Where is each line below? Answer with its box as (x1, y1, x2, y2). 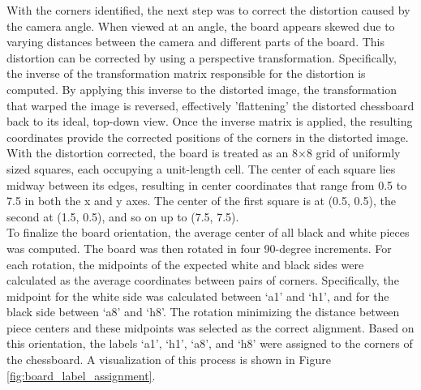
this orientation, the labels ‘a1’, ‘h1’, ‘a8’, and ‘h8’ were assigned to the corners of (6, 335, 413, 352)
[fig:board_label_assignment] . (6, 366, 156, 384)
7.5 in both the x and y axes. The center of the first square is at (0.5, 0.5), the (6, 192, 396, 209)
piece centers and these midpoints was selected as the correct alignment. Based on (6, 319, 415, 336)
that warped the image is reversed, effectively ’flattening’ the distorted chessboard (6, 96, 415, 114)
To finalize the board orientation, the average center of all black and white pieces (6, 224, 410, 241)
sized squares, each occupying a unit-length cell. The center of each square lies (6, 160, 396, 177)
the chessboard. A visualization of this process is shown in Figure (6, 351, 331, 368)
